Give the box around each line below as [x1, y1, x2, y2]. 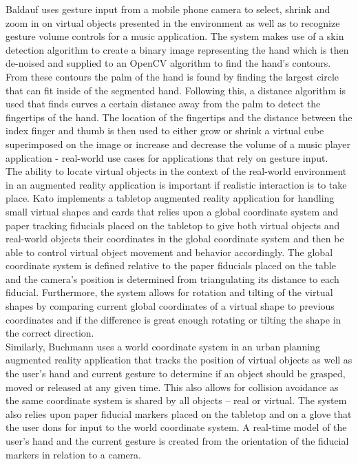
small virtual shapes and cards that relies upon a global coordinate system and [6, 204, 339, 218]
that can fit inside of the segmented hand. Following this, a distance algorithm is [6, 83, 346, 97]
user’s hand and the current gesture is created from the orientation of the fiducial [6, 434, 349, 447]
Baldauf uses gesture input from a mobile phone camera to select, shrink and [6, 2, 330, 16]
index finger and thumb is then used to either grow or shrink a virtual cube [6, 123, 324, 138]
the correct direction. [6, 326, 94, 340]
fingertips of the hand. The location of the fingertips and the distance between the [6, 109, 352, 124]
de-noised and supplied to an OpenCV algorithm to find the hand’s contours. [6, 56, 331, 70]
